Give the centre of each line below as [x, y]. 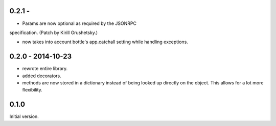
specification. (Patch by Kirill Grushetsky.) [54, 33]
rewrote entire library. [45, 69]
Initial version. [24, 116]
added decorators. [42, 76]
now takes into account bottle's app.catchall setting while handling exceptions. [105, 42]
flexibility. [32, 90]
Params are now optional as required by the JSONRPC [79, 23]
